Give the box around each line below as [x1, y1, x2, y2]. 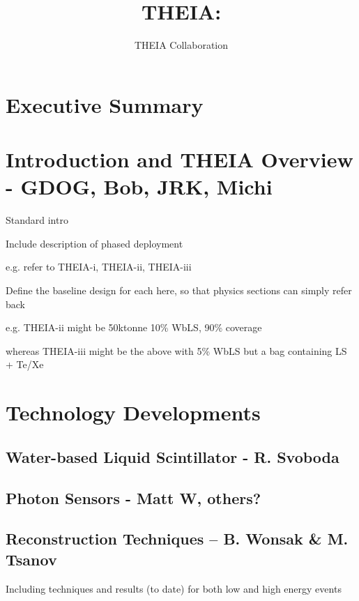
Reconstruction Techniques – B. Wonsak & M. [6, 528, 349, 549]
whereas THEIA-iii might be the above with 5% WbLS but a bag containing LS [6, 343, 347, 358]
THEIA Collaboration [134, 38, 229, 52]
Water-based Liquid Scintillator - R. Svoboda [6, 446, 339, 467]
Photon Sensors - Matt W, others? [6, 487, 261, 508]
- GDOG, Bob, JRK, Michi [6, 172, 273, 201]
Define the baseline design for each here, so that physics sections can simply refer [6, 283, 352, 297]
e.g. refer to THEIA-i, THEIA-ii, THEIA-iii [6, 259, 192, 274]
